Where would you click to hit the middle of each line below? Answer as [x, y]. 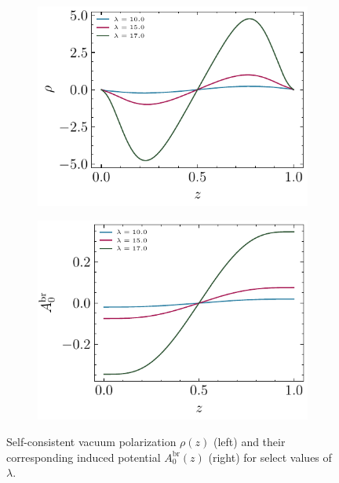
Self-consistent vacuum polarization [91, 442]
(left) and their [249, 442]
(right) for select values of [270, 457]
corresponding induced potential [84, 457]
